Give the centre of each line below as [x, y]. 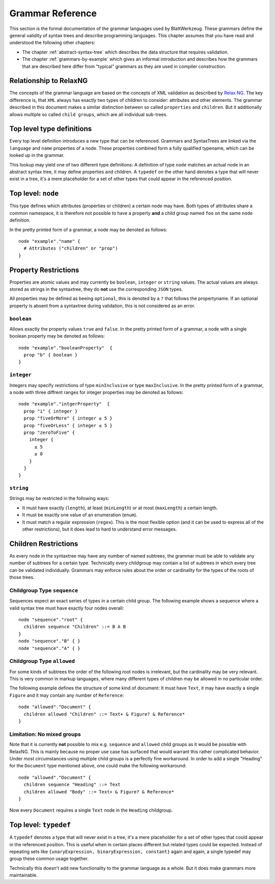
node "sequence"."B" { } [49, 641]
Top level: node [34, 194]
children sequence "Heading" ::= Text [72, 785]
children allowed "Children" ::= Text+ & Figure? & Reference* [104, 714]
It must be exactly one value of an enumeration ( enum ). [80, 515]
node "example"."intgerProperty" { [64, 404]
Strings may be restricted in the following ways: [59, 499]
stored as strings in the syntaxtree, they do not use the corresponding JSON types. [96, 289]
